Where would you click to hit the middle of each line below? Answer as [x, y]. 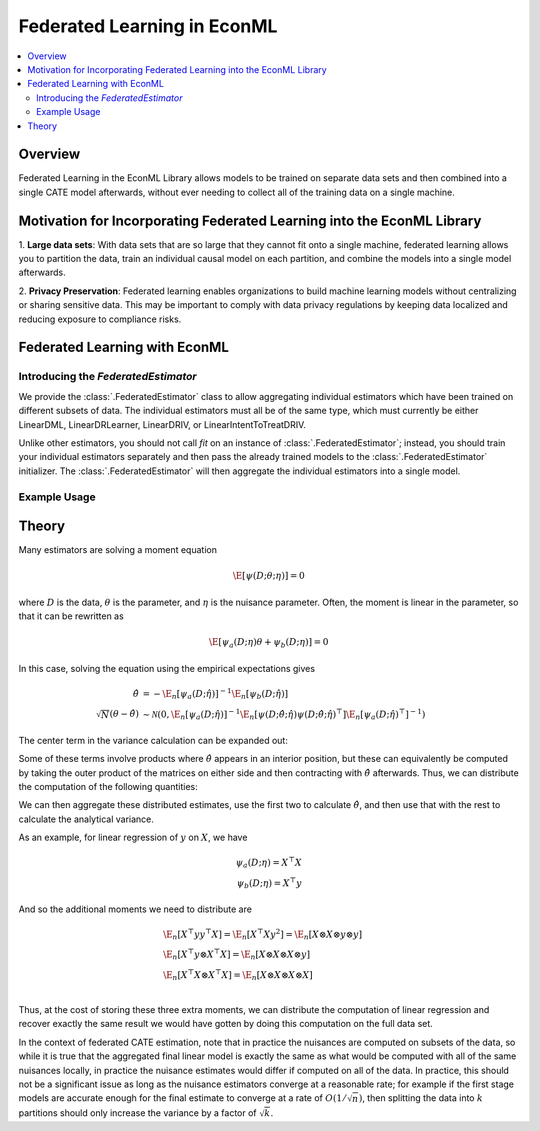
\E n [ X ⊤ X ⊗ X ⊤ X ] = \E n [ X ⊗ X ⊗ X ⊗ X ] [238, 975]
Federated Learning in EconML [148, 26]
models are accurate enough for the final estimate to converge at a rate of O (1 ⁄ [182, 1098]
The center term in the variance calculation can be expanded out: [153, 740]
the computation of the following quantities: [108, 786]
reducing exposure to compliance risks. [100, 319]
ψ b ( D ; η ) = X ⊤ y [269, 883]
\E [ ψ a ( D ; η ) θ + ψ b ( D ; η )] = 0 [268, 643]
